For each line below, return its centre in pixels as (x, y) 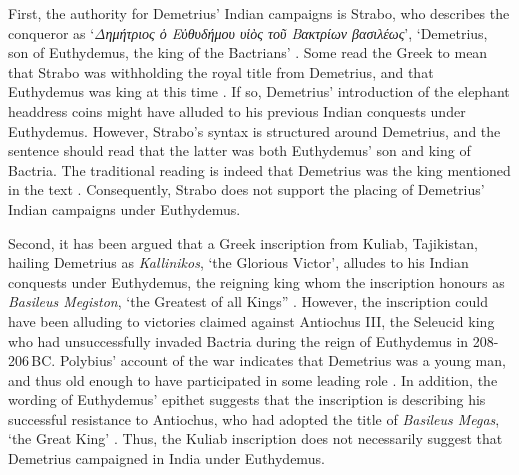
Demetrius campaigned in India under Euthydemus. (166, 458)
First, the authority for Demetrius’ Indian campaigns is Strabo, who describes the (259, 13)
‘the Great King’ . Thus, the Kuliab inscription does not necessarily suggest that (255, 438)
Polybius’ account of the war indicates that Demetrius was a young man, (282, 360)
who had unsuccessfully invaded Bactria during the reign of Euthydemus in (238, 340)
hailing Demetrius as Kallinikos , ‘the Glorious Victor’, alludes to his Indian (238, 262)
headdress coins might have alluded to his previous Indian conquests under (237, 110)
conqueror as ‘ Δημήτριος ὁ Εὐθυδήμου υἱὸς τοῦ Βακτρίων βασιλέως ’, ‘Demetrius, (248, 32)
